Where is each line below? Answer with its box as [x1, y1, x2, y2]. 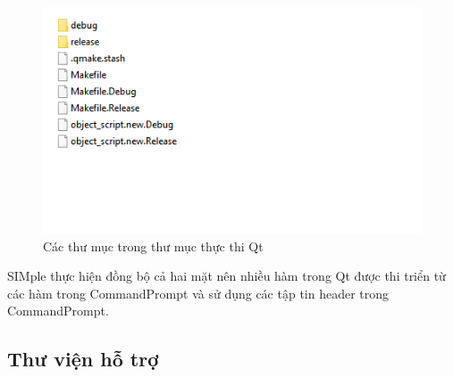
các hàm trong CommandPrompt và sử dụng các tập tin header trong [7, 283, 390, 302]
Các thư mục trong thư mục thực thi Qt [43, 236, 264, 255]
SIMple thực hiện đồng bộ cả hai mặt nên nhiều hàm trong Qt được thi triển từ [7, 266, 446, 285]
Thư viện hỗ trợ [7, 345, 159, 373]
